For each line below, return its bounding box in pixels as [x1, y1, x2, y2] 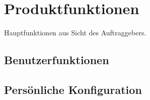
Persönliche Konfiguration [4, 81, 142, 97]
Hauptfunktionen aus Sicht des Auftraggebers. [4, 27, 146, 38]
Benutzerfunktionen [4, 52, 109, 68]
